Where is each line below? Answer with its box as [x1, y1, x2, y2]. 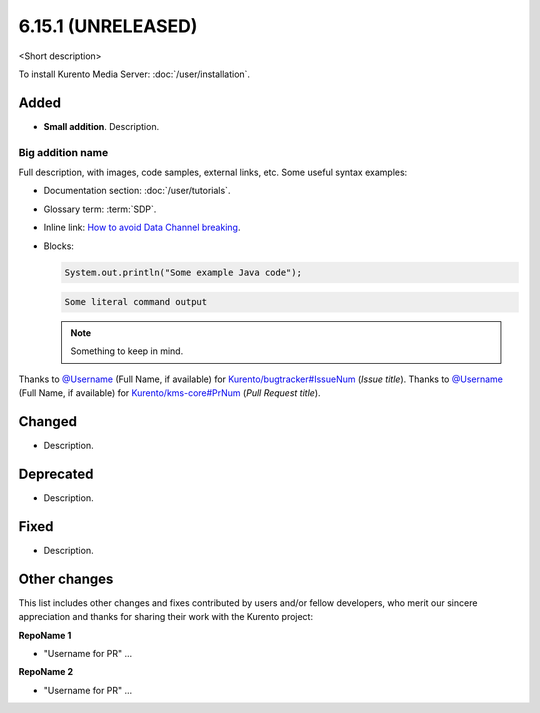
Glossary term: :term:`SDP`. [43, 203, 157, 215]
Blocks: [43, 240, 75, 252]
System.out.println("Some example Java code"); [64, 266, 302, 278]
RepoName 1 [18, 629, 72, 641]
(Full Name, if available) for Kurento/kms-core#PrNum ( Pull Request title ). [18, 387, 321, 399]
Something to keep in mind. [70, 345, 184, 357]
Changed [18, 413, 77, 430]
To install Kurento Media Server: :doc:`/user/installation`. [18, 68, 250, 80]
